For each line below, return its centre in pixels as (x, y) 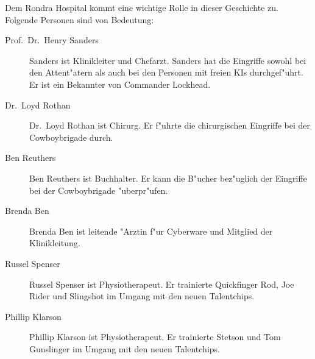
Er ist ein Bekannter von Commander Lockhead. (120, 84)
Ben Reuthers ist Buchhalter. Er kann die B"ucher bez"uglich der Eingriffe (168, 178)
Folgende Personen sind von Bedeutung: (80, 19)
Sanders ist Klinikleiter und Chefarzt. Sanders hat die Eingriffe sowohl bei (168, 60)
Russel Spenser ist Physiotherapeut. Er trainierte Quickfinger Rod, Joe (162, 284)
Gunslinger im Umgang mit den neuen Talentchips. (125, 348)
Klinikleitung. (55, 243)
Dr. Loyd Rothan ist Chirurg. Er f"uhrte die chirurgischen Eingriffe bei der (170, 125)
